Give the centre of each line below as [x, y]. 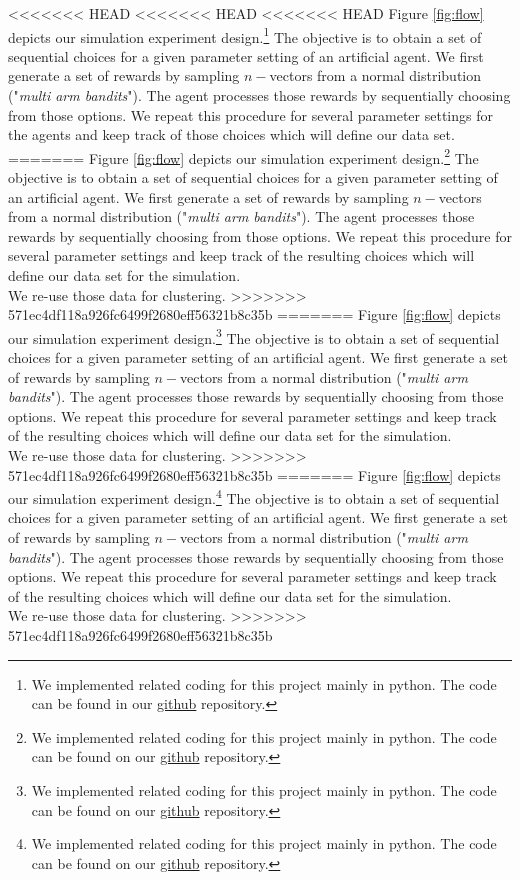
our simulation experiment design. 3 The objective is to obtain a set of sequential [254, 336]
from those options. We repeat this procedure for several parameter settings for [250, 114]
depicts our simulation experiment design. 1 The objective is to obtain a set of [245, 35]
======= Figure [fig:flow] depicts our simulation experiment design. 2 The [243, 156]
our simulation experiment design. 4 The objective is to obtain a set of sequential [254, 496]
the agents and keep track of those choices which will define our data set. [231, 134]
